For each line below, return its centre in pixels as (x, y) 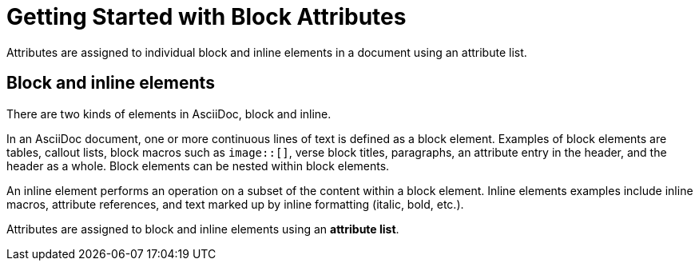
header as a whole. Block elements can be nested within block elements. (198, 165)
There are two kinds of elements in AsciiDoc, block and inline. (169, 114)
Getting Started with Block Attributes (207, 17)
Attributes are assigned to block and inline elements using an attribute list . (203, 229)
